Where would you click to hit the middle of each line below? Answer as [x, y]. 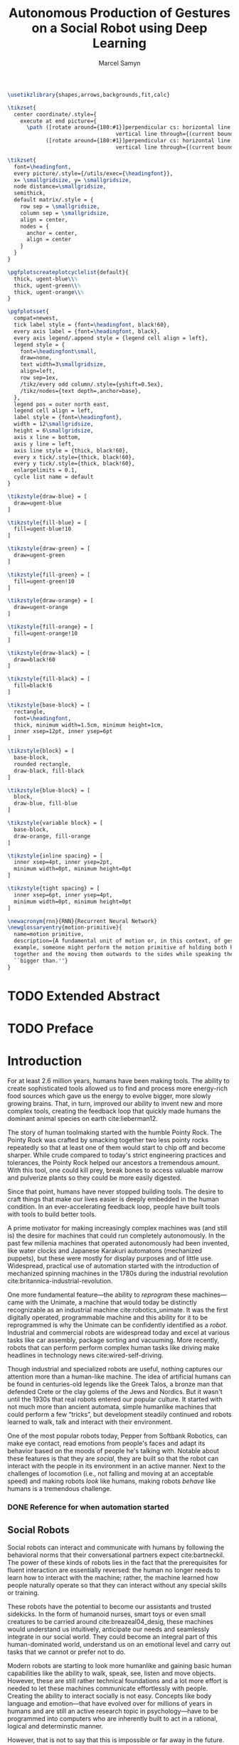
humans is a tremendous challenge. [59, 1488]
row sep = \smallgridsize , [60, 207]
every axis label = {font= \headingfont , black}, [87, 331]
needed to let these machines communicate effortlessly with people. [108, 1688]
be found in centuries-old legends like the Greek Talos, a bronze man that [115, 1384]
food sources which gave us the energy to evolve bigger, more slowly [109, 1096]
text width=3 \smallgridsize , [63, 364]
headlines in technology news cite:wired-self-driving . [85, 1355]
